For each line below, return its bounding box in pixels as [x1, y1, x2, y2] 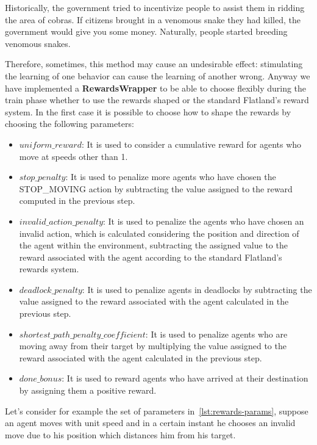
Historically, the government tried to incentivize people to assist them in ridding [5, 1, 305, 13]
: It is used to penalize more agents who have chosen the [65, 170, 276, 183]
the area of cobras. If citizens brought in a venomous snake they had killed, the [5, 13, 301, 26]
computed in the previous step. [19, 194, 135, 207]
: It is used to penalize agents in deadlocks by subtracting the [82, 283, 312, 295]
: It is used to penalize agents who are [145, 327, 288, 340]
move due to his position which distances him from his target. [5, 428, 236, 441]
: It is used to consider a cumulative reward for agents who [81, 137, 302, 150]
